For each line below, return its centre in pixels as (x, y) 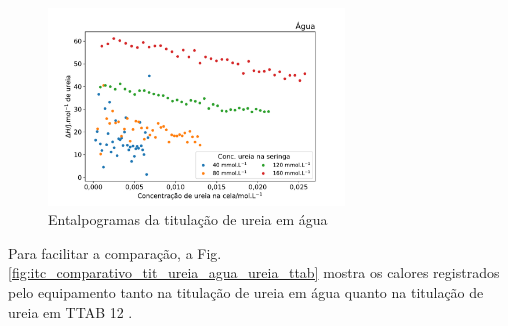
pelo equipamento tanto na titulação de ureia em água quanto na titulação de (246, 292)
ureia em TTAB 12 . (70, 311)
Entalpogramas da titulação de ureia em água (188, 219)
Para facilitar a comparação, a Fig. (115, 252)
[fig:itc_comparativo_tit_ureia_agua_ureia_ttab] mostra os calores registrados (254, 272)
